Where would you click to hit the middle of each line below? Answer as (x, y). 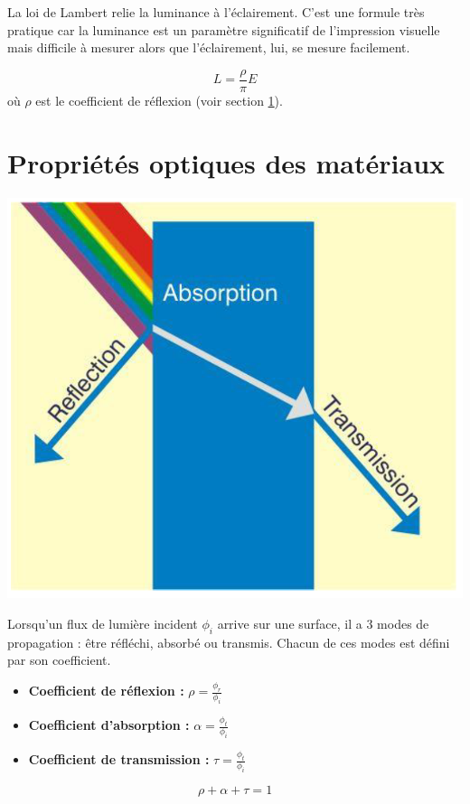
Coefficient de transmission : (119, 759)
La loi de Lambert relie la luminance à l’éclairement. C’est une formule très (216, 12)
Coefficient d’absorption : (109, 725)
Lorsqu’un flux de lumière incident (103, 624)
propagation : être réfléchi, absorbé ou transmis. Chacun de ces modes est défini (229, 642)
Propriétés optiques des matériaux (226, 162)
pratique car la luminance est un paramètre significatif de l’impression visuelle (224, 29)
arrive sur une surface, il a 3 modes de (323, 624)
